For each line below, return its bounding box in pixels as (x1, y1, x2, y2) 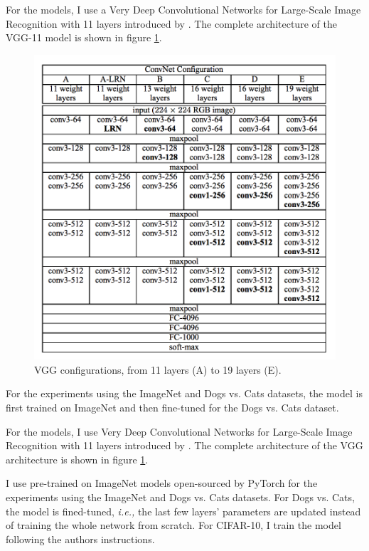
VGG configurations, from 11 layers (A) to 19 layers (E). (34, 362, 282, 377)
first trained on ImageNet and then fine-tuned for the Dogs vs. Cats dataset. (6, 400, 339, 415)
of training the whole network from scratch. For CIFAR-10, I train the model (6, 518, 341, 532)
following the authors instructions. (6, 531, 155, 546)
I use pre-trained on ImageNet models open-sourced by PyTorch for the (6, 476, 318, 490)
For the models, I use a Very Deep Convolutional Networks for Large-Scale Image (6, 2, 361, 16)
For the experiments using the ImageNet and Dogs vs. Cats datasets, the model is (6, 386, 363, 401)
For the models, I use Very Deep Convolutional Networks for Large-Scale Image (6, 424, 353, 439)
